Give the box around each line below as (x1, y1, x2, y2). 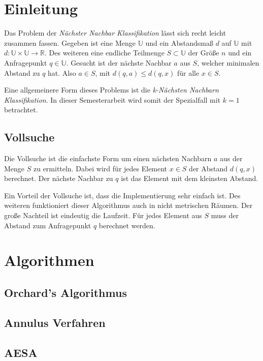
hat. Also (48, 67, 76, 78)
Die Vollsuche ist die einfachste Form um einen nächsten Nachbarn (4, 153, 212, 164)
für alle (177, 67, 200, 78)
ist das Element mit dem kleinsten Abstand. (121, 173, 258, 184)
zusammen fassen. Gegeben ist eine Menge (4, 37, 136, 48)
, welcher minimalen (197, 57, 259, 68)
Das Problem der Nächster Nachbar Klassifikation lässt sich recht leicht (4, 27, 226, 38)
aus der (220, 153, 243, 164)
